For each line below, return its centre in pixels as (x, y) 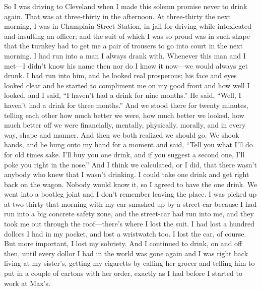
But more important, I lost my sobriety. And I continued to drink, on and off (123, 243)
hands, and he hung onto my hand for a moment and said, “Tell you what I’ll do (128, 144)
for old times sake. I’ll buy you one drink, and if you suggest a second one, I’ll (124, 154)
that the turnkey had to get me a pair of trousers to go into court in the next (124, 46)
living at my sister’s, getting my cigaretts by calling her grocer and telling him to (129, 263)
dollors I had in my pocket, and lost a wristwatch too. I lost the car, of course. (125, 233)
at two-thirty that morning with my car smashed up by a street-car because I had (130, 204)
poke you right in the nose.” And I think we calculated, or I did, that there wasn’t (130, 164)
